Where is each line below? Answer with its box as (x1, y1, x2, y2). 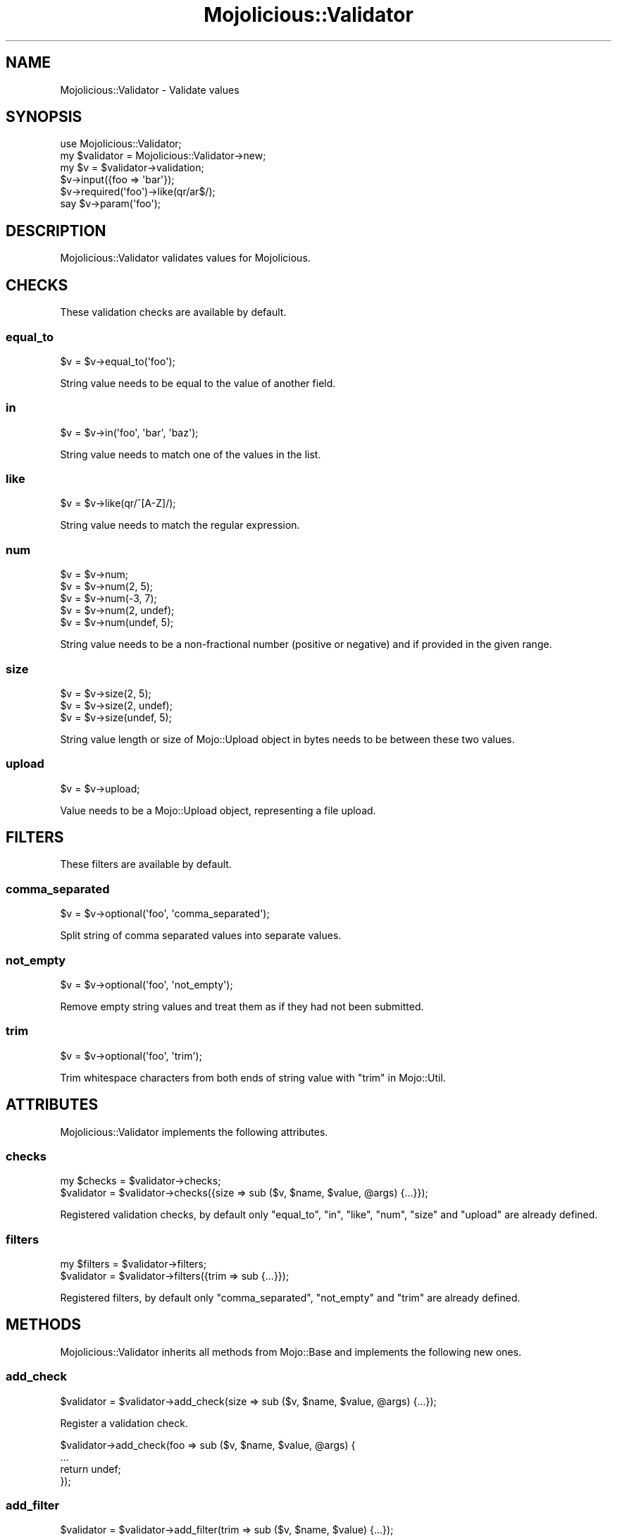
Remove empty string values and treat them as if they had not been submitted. (60, 1000, 424, 1012)
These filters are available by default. (60, 858, 232, 871)
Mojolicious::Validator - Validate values (60, 83, 239, 96)
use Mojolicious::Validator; (60, 137, 182, 150)
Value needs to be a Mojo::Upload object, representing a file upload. (60, 804, 376, 816)
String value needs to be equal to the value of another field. (60, 376, 336, 389)
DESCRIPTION (6, 221, 106, 240)
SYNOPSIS (6, 108, 82, 126)
